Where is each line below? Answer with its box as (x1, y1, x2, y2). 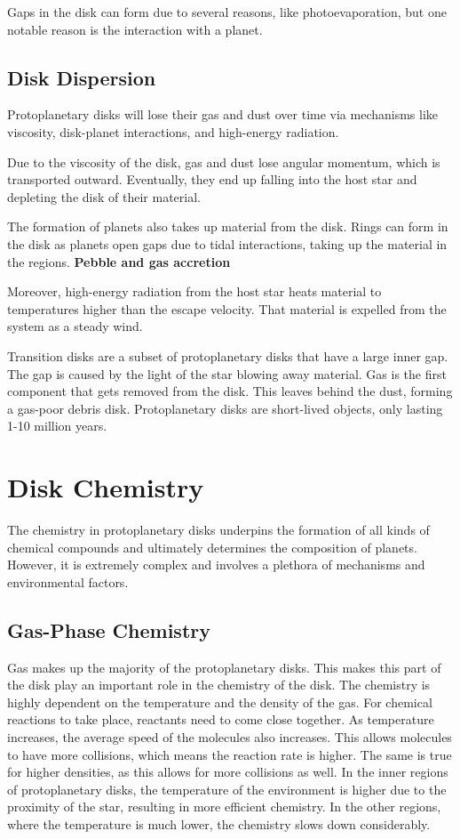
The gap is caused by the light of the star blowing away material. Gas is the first (7, 364, 447, 383)
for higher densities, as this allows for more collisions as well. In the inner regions (7, 762, 448, 781)
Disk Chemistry (7, 469, 204, 505)
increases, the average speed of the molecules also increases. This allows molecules (7, 727, 452, 746)
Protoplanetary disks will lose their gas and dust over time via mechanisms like (7, 105, 439, 124)
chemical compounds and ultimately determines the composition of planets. (7, 537, 417, 556)
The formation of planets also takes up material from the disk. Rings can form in (7, 217, 448, 236)
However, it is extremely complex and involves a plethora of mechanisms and (7, 555, 425, 574)
